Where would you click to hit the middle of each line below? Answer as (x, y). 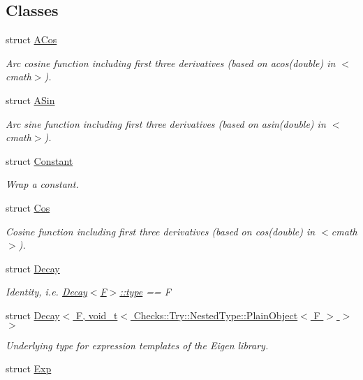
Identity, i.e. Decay (46, 292)
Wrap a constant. (42, 184)
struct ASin (30, 100)
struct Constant (39, 160)
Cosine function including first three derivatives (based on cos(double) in (161, 231)
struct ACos (31, 39)
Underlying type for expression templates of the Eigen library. (137, 345)
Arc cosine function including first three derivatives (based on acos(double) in (171, 63)
